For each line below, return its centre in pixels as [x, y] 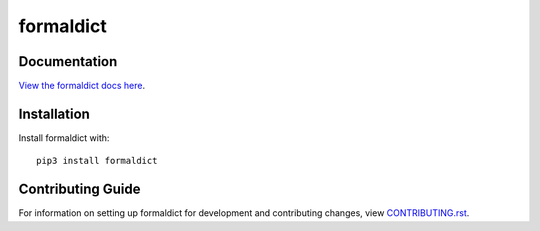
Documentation [68, 61]
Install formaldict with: [64, 137]
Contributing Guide [79, 189]
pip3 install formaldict [97, 161]
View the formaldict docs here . [81, 86]
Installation [54, 113]
